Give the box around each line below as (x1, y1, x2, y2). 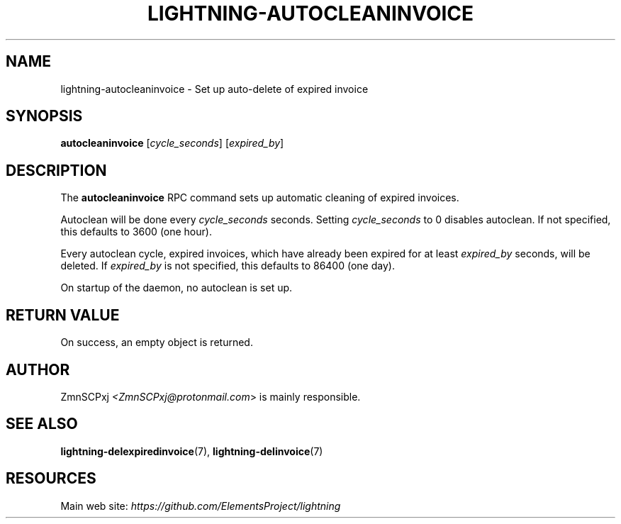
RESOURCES (6, 469, 96, 488)
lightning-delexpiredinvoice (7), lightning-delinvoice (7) (60, 445, 323, 457)
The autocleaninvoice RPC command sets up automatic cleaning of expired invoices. (60, 191, 459, 204)
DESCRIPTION (6, 161, 107, 179)
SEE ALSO (6, 415, 78, 433)
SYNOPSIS (6, 107, 83, 126)
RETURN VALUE (6, 306, 120, 324)
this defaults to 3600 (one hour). (60, 225, 212, 238)
